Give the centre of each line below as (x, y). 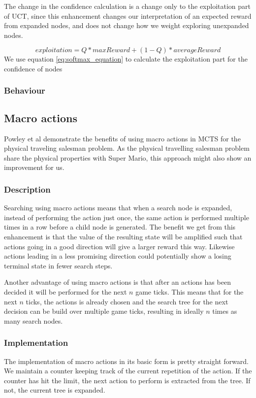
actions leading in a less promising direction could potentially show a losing (118, 256)
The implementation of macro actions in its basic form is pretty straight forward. (126, 361)
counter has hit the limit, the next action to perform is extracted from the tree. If (127, 380)
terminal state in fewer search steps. (58, 265)
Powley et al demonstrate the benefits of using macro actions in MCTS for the (122, 138)
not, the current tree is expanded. (55, 390)
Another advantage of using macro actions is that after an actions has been (117, 282)
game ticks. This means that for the (190, 291)
